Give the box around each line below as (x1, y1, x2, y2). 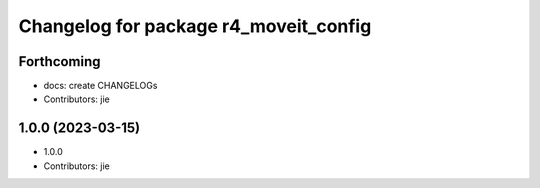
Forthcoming (18, 53, 101, 70)
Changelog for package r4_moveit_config (18, 15, 372, 37)
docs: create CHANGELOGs (43, 80, 158, 92)
